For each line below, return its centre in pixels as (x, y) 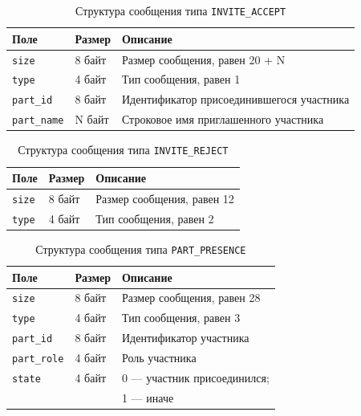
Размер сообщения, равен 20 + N (203, 59)
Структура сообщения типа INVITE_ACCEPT (180, 10)
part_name (38, 121)
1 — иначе (148, 397)
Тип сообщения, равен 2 (155, 218)
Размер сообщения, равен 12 (165, 198)
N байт (92, 119)
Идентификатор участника (185, 338)
